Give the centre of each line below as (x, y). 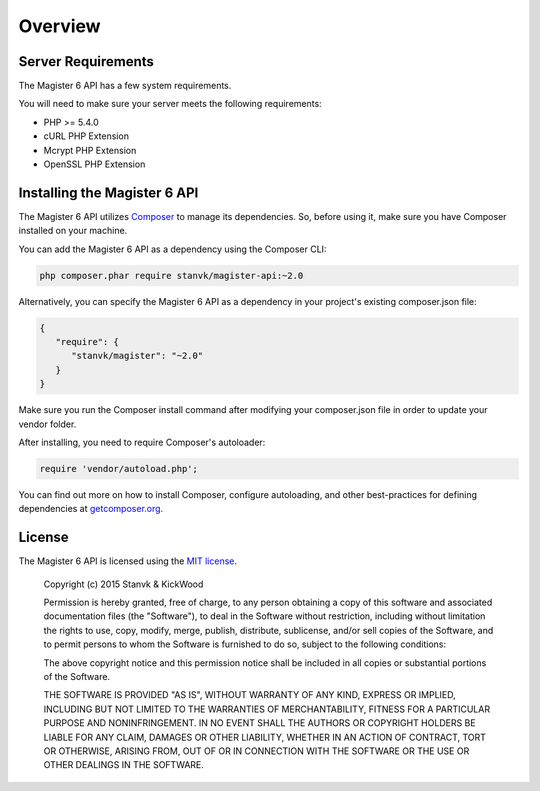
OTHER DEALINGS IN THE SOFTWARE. (124, 765)
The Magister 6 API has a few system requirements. (125, 86)
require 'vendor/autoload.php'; (119, 468)
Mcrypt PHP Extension (90, 150)
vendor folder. (47, 424)
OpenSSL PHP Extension (94, 164)
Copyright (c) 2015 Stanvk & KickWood (123, 584)
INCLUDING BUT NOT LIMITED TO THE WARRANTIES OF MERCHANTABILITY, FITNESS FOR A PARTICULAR (266, 709)
